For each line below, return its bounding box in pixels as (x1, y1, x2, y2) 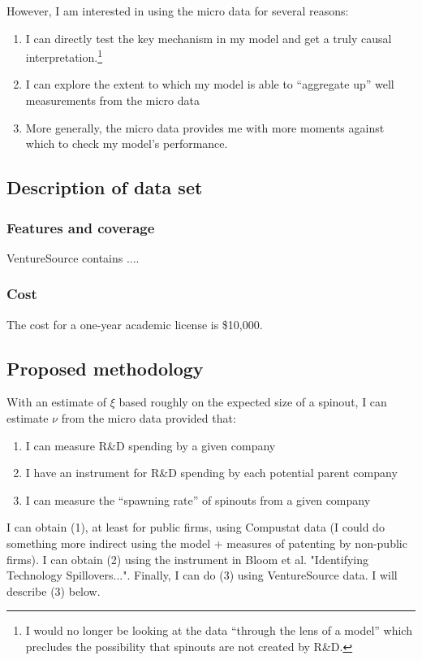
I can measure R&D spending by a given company (25, 436, 276, 454)
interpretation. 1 (25, 46, 103, 65)
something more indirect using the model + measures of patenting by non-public (6, 534, 407, 551)
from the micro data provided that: (61, 410, 236, 427)
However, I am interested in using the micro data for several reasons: (6, 2, 349, 19)
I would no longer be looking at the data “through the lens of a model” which (25, 622, 412, 639)
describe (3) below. (6, 582, 101, 599)
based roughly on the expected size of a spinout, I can (118, 393, 387, 410)
